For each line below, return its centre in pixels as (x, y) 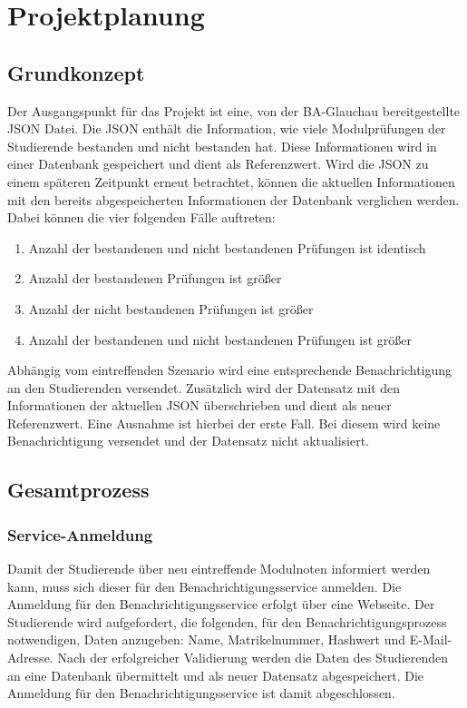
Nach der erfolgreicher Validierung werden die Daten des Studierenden (253, 658)
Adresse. (30, 658)
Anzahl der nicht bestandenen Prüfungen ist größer (171, 308)
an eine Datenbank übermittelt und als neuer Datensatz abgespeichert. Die (216, 675)
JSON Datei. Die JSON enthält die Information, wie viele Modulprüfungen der (227, 128)
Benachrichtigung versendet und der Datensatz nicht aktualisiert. (189, 441)
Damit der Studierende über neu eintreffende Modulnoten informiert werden (219, 569)
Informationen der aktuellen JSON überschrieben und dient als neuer (199, 405)
